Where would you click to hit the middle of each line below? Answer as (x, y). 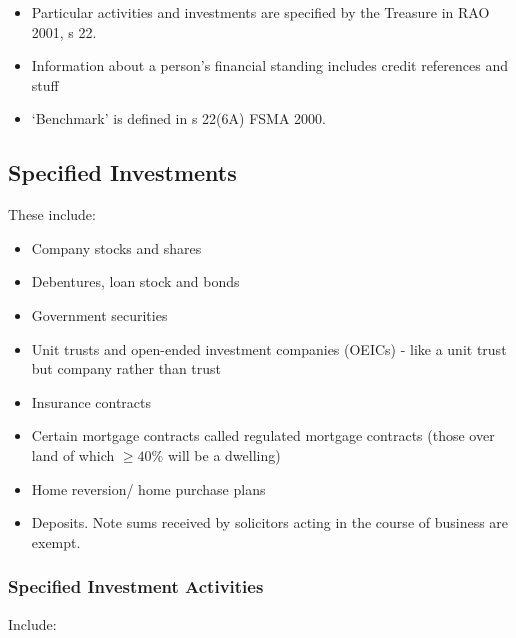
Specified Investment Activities (136, 586)
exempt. (56, 541)
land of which (73, 454)
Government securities (99, 314)
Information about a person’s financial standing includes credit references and (270, 65)
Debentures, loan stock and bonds (135, 281)
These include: (52, 214)
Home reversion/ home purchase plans (148, 488)
